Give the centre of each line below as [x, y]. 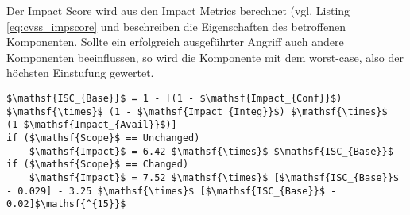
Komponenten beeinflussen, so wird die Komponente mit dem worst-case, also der [205, 57]
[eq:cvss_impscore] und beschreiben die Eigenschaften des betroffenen [176, 26]
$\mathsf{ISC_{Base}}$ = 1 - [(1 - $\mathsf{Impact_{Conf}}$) [174, 98]
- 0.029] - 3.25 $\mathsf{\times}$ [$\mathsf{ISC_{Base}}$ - [172, 191]
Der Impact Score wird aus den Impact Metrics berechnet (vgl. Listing [178, 10]
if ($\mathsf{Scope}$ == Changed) [98, 165]
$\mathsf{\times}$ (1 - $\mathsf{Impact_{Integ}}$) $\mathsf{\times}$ [197, 111]
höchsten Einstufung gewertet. [80, 73]
